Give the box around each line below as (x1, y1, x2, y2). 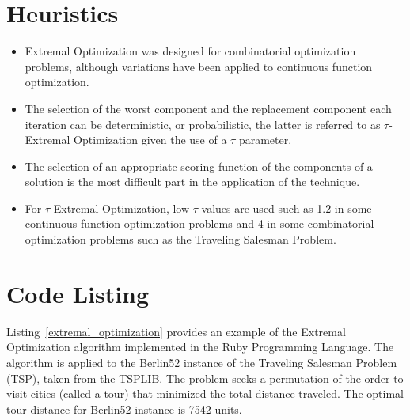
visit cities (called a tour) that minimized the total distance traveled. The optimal (6, 385, 404, 402)
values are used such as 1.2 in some (201, 199, 372, 216)
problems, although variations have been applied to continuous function (25, 58, 373, 74)
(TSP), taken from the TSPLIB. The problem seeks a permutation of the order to (6, 369, 404, 386)
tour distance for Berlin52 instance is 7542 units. (6, 400, 242, 417)
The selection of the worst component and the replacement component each (25, 100, 392, 116)
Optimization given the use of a (74, 131, 227, 148)
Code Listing (6, 277, 150, 309)
